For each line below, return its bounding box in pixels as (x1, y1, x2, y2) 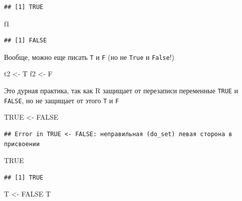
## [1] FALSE (4, 37, 47, 44)
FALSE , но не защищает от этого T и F (4, 95, 119, 105)
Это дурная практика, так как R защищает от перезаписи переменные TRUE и (4, 85, 238, 96)
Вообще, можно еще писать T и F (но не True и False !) (4, 51, 175, 62)
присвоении (4, 140, 40, 148)
